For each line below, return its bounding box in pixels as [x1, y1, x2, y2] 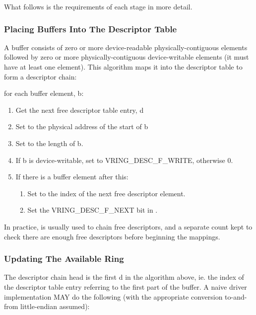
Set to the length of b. [15, 138, 83, 148]
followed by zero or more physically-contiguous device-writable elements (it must [4, 52, 249, 62]
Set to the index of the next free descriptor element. [27, 188, 186, 198]
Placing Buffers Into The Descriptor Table [4, 22, 177, 35]
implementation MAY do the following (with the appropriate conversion [4, 291, 223, 302]
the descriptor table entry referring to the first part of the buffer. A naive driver [4, 281, 247, 292]
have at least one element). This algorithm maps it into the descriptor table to [4, 62, 243, 72]
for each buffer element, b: [4, 88, 84, 98]
